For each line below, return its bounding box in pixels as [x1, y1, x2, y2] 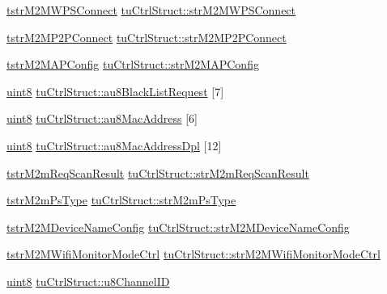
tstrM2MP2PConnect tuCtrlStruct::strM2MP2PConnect [6, 28, 287, 45]
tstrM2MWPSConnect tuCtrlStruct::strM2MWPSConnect [6, 2, 296, 18]
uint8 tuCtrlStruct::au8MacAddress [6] [6, 110, 198, 127]
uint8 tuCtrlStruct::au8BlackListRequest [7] [6, 82, 224, 99]
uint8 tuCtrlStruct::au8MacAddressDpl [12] [6, 136, 222, 153]
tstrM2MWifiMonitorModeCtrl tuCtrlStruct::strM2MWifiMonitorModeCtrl [6, 246, 381, 262]
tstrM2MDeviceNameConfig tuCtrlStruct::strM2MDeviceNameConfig [6, 218, 350, 235]
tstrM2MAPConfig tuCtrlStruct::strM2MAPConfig [6, 56, 259, 73]
